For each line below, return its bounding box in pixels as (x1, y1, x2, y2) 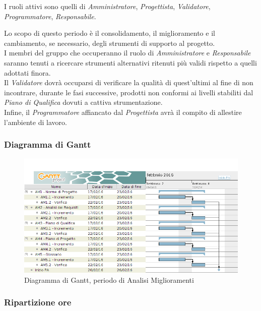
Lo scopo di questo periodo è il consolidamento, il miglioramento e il (4, 28, 215, 38)
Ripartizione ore (4, 296, 72, 308)
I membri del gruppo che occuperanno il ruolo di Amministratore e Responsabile (4, 47, 251, 58)
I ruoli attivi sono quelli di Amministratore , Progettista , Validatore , (4, 1, 211, 11)
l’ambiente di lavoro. (4, 116, 67, 127)
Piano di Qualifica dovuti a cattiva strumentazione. (4, 97, 163, 107)
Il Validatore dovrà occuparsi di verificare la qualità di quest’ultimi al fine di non (4, 77, 253, 88)
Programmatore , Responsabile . (4, 11, 96, 21)
